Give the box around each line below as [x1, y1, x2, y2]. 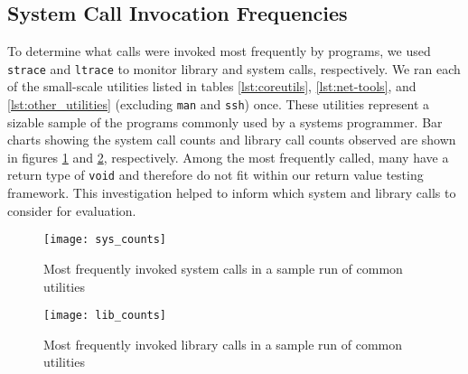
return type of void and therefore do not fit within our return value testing [7, 165, 424, 184]
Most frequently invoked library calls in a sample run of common [43, 334, 403, 353]
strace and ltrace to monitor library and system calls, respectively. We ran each [7, 59, 461, 78]
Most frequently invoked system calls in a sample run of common [43, 258, 403, 277]
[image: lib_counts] [43, 309, 167, 323]
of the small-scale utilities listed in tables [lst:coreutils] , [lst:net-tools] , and [7, 77, 417, 96]
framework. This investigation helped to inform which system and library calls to [7, 183, 456, 202]
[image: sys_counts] [43, 233, 167, 247]
